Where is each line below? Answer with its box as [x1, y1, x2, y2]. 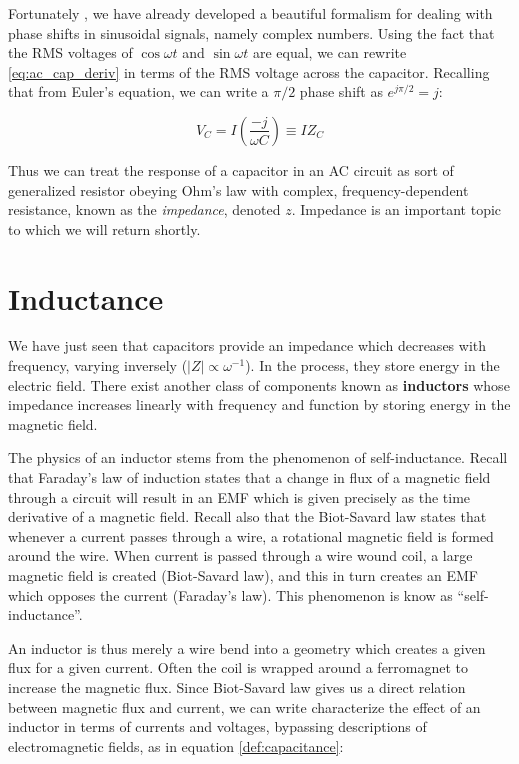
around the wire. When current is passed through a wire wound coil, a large [8, 545, 473, 566]
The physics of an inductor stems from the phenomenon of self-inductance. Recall [8, 447, 508, 468]
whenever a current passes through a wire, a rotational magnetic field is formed [8, 525, 494, 546]
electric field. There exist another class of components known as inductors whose [8, 374, 510, 395]
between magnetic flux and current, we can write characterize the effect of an [8, 696, 481, 717]
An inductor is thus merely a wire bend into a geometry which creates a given [8, 637, 486, 658]
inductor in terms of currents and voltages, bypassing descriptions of [8, 716, 427, 737]
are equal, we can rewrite [252, 42, 407, 63]
